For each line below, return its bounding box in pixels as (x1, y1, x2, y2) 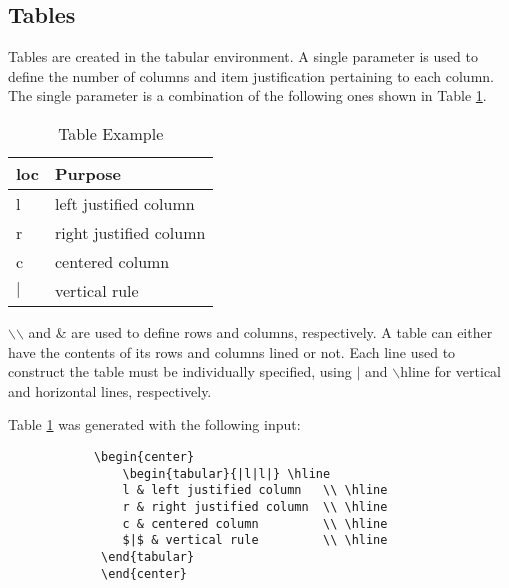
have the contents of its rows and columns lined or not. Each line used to (8, 341, 456, 362)
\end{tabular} (101, 549, 195, 564)
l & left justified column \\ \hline (122, 483, 388, 498)
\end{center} (101, 566, 187, 581)
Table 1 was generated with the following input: (8, 414, 301, 435)
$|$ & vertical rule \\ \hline (122, 533, 388, 548)
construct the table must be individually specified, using (8, 361, 352, 382)
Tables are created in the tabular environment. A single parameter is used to (8, 46, 478, 67)
